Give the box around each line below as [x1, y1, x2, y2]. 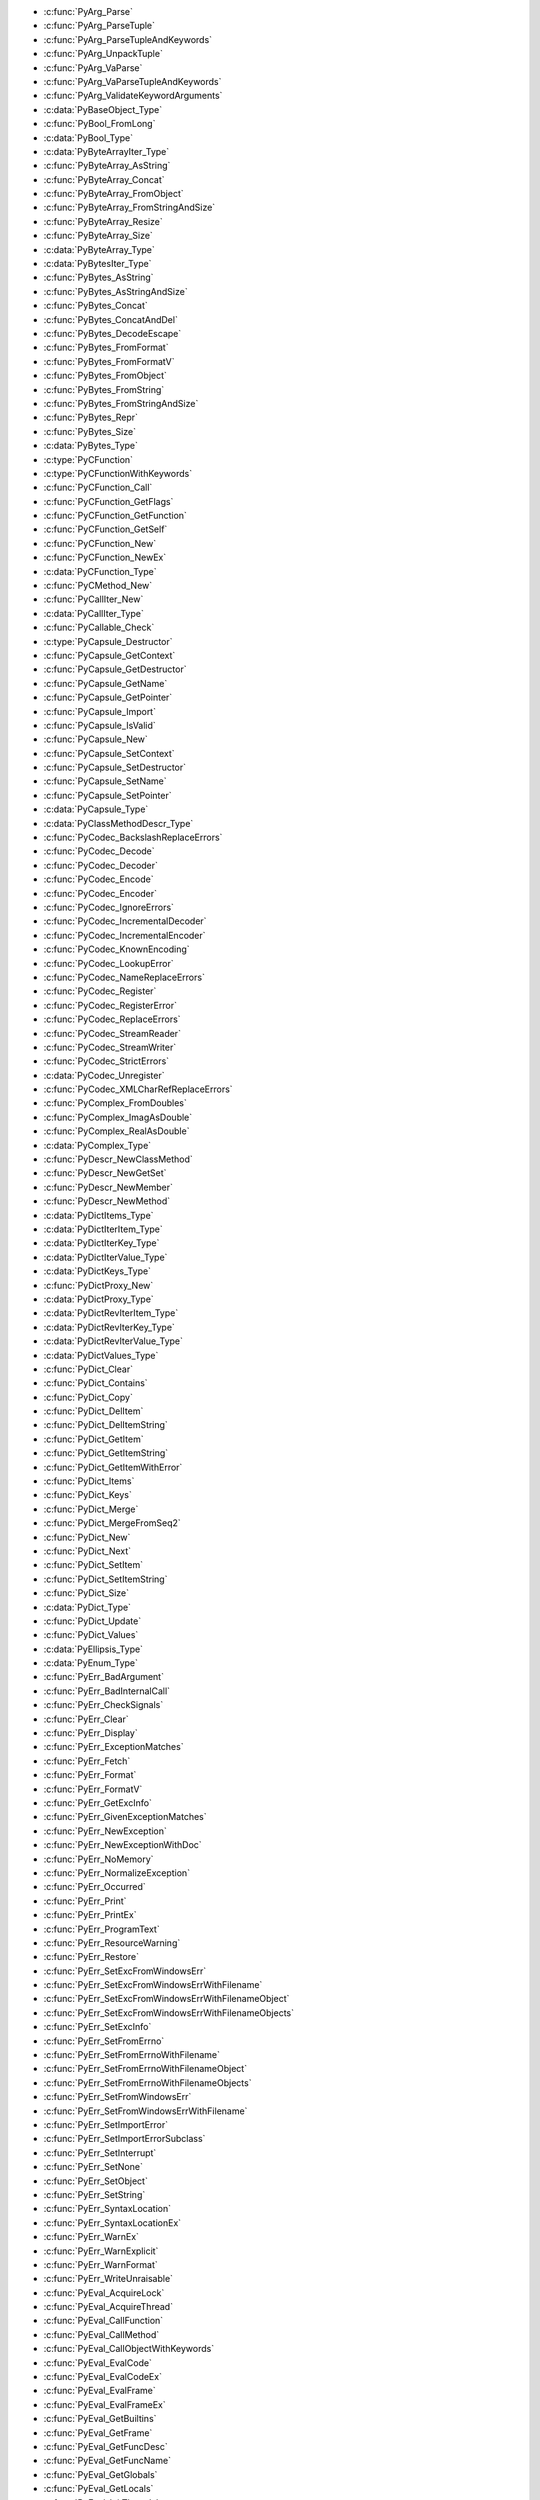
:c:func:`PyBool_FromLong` [43, 118, 156, 130]
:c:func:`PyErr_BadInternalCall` [43, 1685, 170, 1697]
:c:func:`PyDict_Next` [43, 1545, 132, 1557]
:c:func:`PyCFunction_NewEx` [43, 551, 167, 564]
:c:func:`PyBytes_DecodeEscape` [43, 327, 182, 339]
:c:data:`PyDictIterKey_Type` [43, 1237, 160, 1249]
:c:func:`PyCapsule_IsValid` [43, 719, 157, 731]
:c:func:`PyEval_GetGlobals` [43, 2468, 158, 2480]
